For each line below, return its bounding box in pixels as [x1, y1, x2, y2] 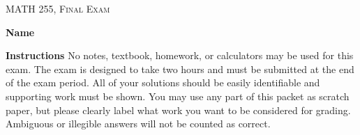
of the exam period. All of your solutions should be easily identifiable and [6, 75, 320, 90]
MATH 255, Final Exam [6, 1, 110, 15]
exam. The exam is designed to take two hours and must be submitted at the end [6, 61, 354, 76]
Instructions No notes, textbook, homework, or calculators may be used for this [6, 48, 354, 63]
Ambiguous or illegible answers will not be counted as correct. [6, 116, 271, 131]
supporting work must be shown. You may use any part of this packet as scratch [6, 88, 350, 103]
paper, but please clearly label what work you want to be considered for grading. [6, 102, 351, 117]
